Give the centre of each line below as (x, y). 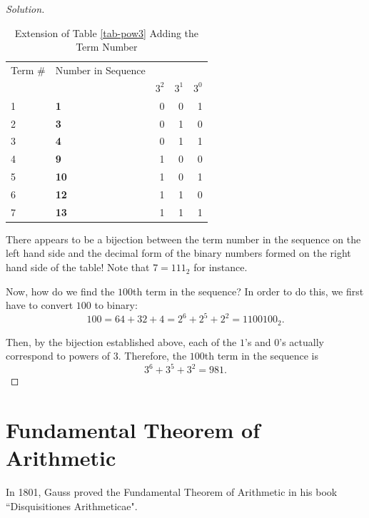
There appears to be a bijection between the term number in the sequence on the (183, 239)
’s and (258, 341)
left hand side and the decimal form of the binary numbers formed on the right (178, 253)
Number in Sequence (100, 70)
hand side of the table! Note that (78, 267)
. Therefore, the (152, 356)
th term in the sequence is (262, 356)
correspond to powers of (58, 356)
